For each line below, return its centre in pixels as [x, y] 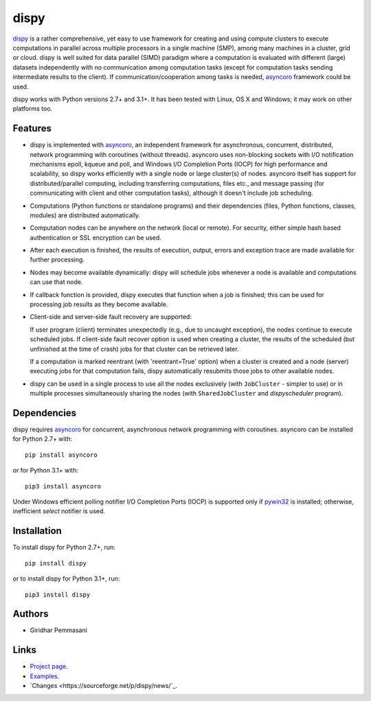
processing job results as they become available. [99, 304]
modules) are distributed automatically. [85, 215]
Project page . [49, 667]
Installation [37, 531]
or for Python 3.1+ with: [46, 471]
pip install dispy [56, 563]
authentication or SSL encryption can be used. [95, 237]
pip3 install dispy [58, 594]
